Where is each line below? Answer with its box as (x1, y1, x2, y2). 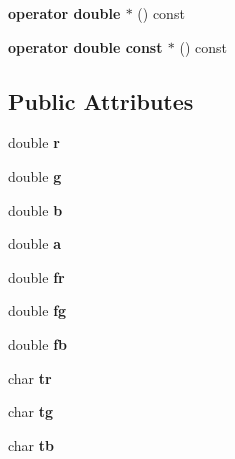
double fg (8, 300, 67, 321)
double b (8, 199, 63, 220)
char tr (8, 367, 52, 388)
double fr (8, 266, 65, 287)
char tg (8, 401, 54, 422)
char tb (8, 434, 54, 455)
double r (8, 132, 60, 153)
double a (8, 233, 61, 254)
